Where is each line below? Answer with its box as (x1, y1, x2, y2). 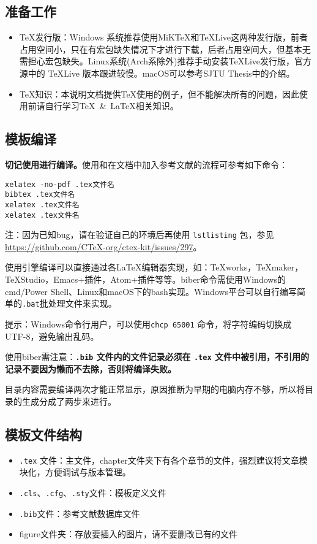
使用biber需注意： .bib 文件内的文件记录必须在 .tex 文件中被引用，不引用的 (5, 350, 309, 363)
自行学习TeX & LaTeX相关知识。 (45, 99, 179, 112)
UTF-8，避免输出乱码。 (5, 329, 99, 342)
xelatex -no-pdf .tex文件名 (5, 180, 114, 189)
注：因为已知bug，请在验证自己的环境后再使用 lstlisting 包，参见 (5, 228, 274, 241)
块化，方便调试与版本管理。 (19, 465, 131, 478)
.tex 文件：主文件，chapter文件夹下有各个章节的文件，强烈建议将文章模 (19, 453, 308, 466)
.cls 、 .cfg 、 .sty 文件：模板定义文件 (19, 486, 166, 499)
